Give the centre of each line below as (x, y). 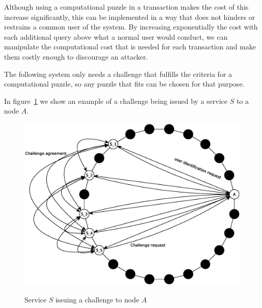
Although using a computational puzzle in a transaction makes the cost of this (126, 7)
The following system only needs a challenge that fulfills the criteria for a (118, 74)
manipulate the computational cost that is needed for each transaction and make (130, 47)
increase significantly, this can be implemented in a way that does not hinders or (130, 17)
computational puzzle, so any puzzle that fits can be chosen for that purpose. (124, 84)
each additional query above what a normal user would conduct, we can (116, 36)
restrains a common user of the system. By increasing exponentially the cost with (131, 27)
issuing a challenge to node (97, 299)
